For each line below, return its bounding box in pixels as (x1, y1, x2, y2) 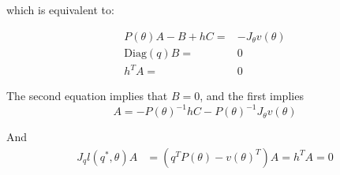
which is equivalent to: (6, 2, 114, 17)
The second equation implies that (6, 87, 168, 104)
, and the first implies (200, 87, 304, 104)
